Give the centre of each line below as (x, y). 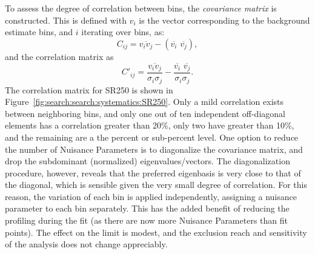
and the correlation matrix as (59, 56)
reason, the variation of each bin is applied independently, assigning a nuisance (151, 196)
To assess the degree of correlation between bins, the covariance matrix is (141, 8)
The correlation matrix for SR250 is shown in (89, 89)
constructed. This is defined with (66, 20)
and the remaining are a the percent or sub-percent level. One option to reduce (152, 137)
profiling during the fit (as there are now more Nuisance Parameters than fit (146, 220)
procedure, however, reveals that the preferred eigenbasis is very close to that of (153, 172)
